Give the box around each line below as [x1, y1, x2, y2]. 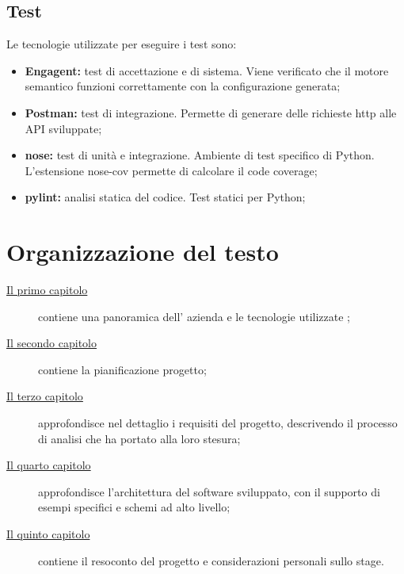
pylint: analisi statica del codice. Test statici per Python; [25, 189, 306, 205]
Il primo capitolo [6, 281, 88, 298]
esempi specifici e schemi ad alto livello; [38, 499, 231, 515]
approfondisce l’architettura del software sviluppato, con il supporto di [38, 483, 380, 499]
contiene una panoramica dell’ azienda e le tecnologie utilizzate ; [38, 308, 350, 324]
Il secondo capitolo [6, 335, 97, 351]
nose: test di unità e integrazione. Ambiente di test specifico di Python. [25, 147, 375, 163]
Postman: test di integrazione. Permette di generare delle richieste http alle [25, 104, 397, 121]
